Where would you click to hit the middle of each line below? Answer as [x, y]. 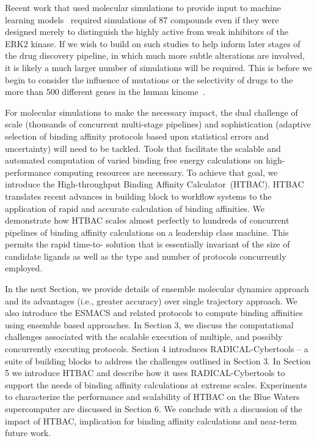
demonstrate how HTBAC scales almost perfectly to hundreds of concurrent [147, 220]
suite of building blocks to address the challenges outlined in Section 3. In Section [158, 360]
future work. [28, 433]
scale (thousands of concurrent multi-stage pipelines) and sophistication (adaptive [158, 124]
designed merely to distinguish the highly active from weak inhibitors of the [147, 32]
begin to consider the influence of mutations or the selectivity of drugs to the [149, 79]
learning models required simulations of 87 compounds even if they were [142, 19]
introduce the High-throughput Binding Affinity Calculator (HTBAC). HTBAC [155, 184]
